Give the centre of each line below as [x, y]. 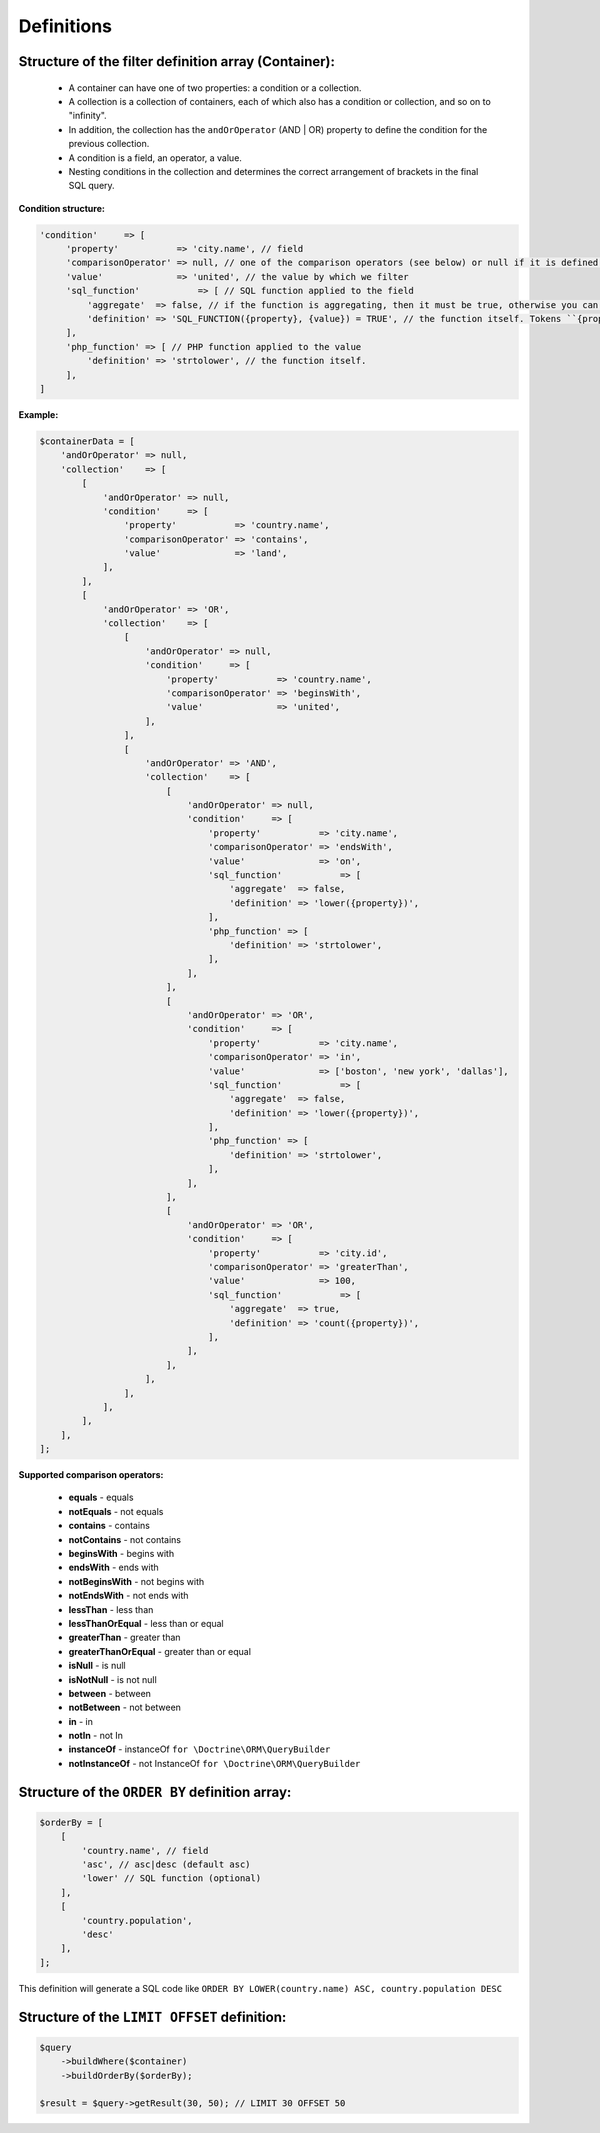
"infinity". [87, 116]
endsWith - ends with [113, 1567]
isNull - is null [97, 1666]
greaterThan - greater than [124, 1637]
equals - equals [101, 1497]
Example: [38, 414]
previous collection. [109, 144]
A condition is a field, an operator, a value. [155, 157]
